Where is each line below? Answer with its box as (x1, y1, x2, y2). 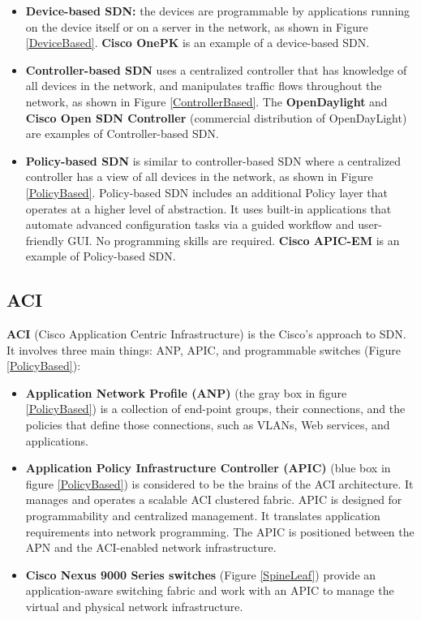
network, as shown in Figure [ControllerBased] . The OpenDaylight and (25, 93, 388, 110)
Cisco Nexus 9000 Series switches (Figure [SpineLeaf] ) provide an (25, 566, 376, 583)
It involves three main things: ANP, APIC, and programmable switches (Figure (6, 341, 401, 358)
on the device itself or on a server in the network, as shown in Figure (25, 18, 368, 35)
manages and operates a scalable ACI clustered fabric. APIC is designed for (25, 491, 402, 508)
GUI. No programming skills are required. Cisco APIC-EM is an (67, 231, 400, 248)
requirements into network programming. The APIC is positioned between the (25, 523, 415, 540)
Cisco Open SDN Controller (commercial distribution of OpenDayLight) (25, 109, 407, 126)
